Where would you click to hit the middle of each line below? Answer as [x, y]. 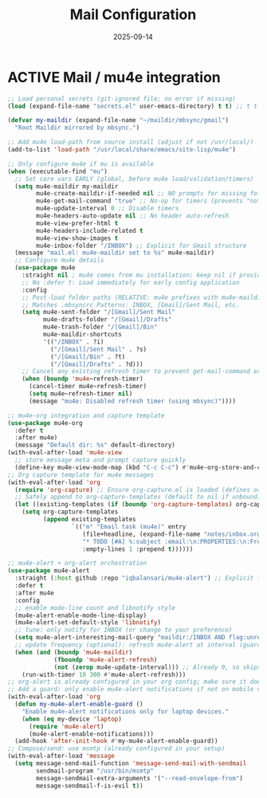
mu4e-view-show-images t [77, 238]
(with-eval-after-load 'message [61, 756]
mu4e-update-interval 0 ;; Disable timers [108, 209]
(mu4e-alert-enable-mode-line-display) [81, 615]
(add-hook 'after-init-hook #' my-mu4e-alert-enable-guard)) [116, 741]
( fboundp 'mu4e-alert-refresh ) [106, 659]
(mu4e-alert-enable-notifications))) [91, 734]
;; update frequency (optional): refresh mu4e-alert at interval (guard [138, 645]
